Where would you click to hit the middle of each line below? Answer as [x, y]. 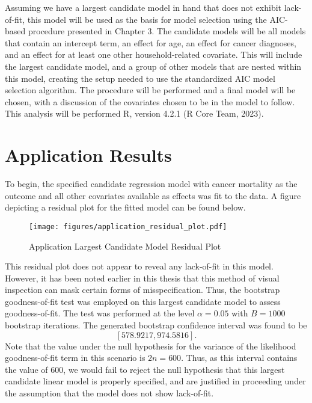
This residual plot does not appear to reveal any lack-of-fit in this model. [139, 266]
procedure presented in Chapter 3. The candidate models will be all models [167, 31]
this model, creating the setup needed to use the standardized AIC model [140, 78]
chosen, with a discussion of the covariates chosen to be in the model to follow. [150, 101]
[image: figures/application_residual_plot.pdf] [128, 226]
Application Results [88, 155]
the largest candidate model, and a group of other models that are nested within [153, 66]
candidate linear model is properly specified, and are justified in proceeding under [155, 381]
